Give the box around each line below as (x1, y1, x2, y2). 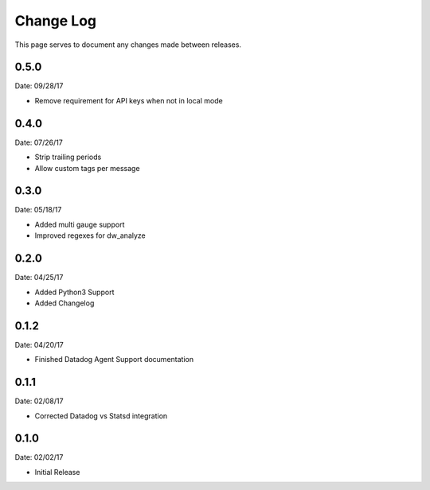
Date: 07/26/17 (14, 138, 63, 147)
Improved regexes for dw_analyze (34, 231, 147, 240)
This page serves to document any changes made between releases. (14, 40, 242, 49)
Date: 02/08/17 (14, 396, 64, 406)
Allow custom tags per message (34, 163, 140, 173)
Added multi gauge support (34, 220, 125, 229)
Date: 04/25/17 (14, 273, 64, 282)
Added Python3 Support (34, 287, 115, 297)
